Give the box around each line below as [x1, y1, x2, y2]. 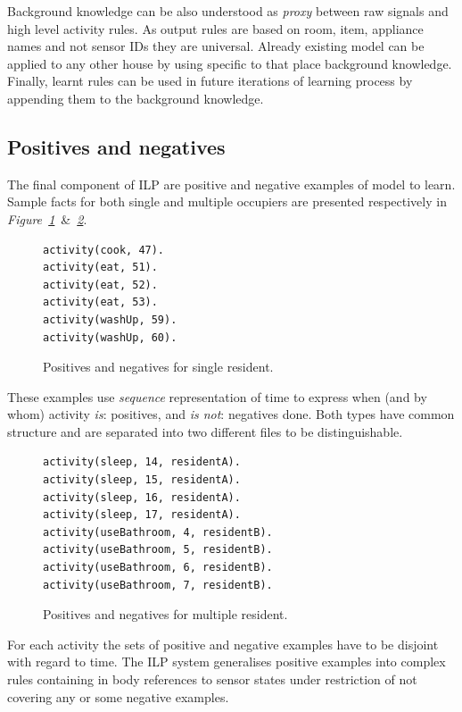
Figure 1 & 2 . [7, 209, 87, 228]
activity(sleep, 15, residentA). [43, 473, 241, 487]
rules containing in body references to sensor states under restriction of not [7, 670, 417, 689]
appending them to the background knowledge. [7, 88, 264, 107]
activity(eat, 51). [43, 261, 158, 274]
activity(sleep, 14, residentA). [43, 456, 241, 469]
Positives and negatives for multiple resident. [43, 605, 288, 624]
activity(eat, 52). [43, 278, 158, 291]
